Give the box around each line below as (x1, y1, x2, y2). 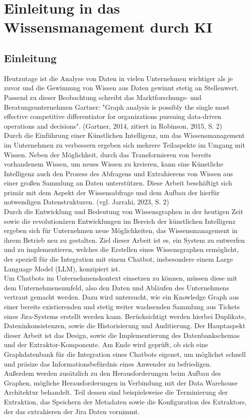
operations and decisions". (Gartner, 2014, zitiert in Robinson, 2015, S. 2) (4, 120, 222, 131)
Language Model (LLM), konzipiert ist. (4, 263, 120, 273)
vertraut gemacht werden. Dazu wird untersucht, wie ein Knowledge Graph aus (4, 292, 239, 302)
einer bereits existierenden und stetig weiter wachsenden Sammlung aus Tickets (4, 301, 240, 312)
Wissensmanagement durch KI (4, 17, 213, 37)
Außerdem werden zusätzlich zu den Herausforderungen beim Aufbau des (4, 368, 221, 378)
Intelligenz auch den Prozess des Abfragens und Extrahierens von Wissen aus (4, 168, 233, 178)
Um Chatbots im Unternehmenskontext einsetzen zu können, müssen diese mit (4, 273, 237, 283)
